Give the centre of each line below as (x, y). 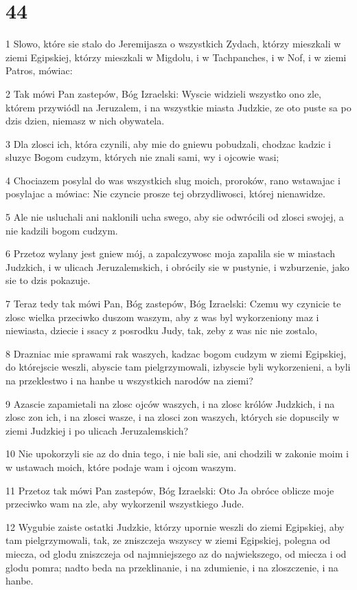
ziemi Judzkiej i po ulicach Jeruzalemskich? (97, 430)
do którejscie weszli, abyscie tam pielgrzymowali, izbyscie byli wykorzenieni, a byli (178, 367)
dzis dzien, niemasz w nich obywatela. (85, 121)
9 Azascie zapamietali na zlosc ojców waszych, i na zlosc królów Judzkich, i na (170, 403)
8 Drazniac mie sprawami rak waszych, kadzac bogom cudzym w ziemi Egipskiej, (176, 353)
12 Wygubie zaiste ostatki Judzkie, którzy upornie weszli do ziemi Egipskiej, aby (175, 526)
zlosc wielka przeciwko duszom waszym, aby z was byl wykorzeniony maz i (162, 317)
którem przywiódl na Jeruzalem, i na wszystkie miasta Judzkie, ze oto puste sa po (178, 107)
